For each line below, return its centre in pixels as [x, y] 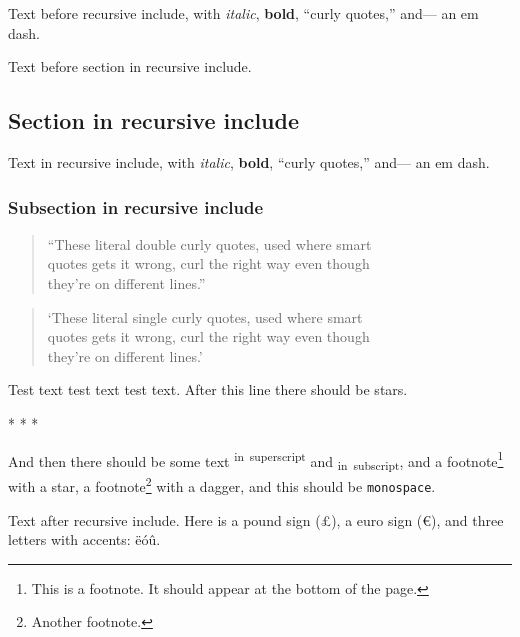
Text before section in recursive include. [130, 66]
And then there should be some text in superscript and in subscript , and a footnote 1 [256, 460]
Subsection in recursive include [136, 206]
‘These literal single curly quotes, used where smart [205, 316]
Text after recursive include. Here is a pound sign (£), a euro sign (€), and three [256, 519]
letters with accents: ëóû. [84, 539]
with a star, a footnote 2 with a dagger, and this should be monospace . [222, 484]
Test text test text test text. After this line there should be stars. [208, 389]
